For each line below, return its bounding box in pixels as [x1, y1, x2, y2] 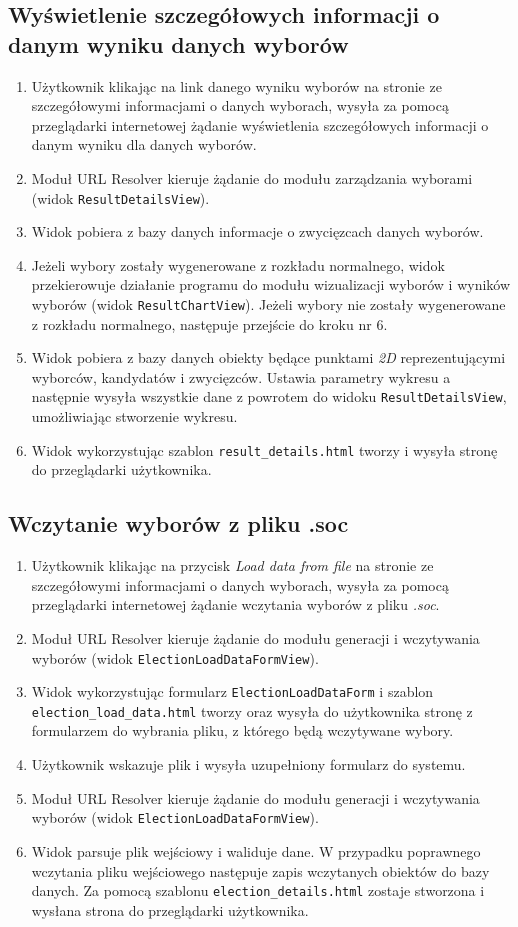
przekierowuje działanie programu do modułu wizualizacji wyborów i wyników [31, 274, 511, 295]
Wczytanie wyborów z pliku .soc [8, 508, 349, 539]
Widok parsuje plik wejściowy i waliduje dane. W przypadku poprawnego [31, 840, 481, 861]
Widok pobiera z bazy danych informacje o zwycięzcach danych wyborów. [31, 221, 484, 242]
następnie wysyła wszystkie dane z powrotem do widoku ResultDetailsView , [31, 386, 507, 407]
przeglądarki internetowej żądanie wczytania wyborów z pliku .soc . [31, 594, 440, 615]
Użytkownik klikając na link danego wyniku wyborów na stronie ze [31, 75, 442, 96]
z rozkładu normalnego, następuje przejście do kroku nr [31, 313, 372, 334]
